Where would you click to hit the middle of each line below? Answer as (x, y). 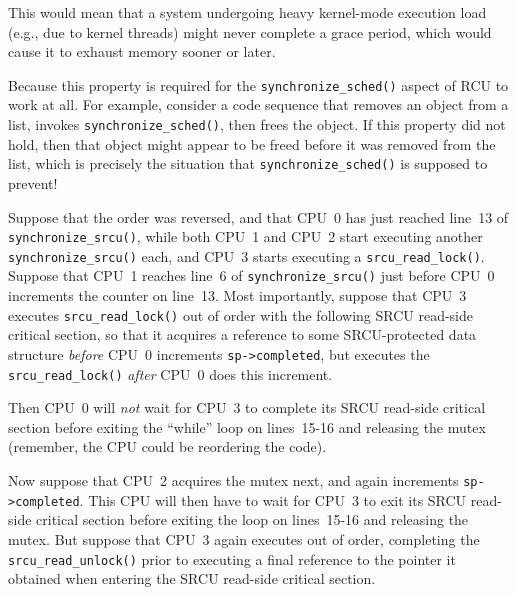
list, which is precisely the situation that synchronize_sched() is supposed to (248, 163)
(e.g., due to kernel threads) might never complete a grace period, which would (250, 31)
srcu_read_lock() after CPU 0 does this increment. (170, 373)
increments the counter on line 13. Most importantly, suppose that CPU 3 (237, 295)
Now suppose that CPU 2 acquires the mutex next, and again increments (233, 480)
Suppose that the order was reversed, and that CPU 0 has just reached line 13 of (258, 216)
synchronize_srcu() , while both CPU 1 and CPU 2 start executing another (245, 236)
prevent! (33, 182)
